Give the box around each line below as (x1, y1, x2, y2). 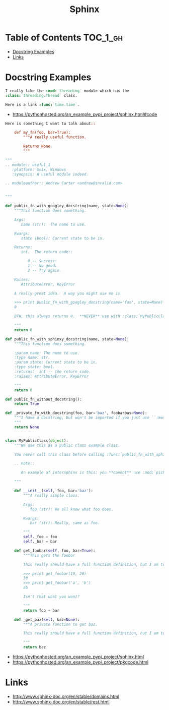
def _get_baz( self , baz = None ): (14, 617, 80, 622)
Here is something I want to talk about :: (5, 121, 96, 126)
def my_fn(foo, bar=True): (14, 130, 71, 135)
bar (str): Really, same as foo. (30, 520, 100, 525)
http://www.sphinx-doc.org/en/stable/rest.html (12, 698, 110, 704)
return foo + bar (23, 608, 59, 613)
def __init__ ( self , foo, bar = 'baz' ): (14, 488, 94, 493)
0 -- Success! (27, 259, 57, 264)
